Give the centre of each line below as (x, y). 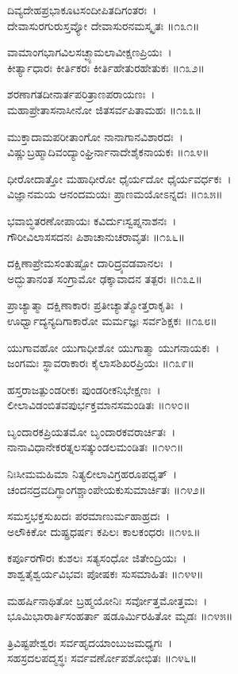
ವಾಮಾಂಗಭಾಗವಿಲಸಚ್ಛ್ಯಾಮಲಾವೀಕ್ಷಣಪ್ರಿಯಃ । (90, 52)
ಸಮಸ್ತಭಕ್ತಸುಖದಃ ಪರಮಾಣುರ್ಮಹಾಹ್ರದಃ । (89, 516)
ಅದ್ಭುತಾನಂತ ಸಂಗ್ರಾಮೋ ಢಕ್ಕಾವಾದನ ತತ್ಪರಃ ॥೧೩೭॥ (105, 278)
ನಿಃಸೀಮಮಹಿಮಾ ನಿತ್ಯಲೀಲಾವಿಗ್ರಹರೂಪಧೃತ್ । (92, 474)
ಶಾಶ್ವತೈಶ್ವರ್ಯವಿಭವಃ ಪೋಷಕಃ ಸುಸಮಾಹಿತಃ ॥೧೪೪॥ (106, 574)
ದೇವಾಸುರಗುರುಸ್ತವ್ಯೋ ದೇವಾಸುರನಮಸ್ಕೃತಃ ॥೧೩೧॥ (104, 25)
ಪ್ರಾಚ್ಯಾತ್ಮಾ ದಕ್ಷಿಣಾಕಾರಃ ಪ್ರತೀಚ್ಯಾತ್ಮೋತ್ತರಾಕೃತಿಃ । (96, 305)
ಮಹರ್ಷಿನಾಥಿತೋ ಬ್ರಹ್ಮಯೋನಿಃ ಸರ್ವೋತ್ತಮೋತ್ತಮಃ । (107, 600)
